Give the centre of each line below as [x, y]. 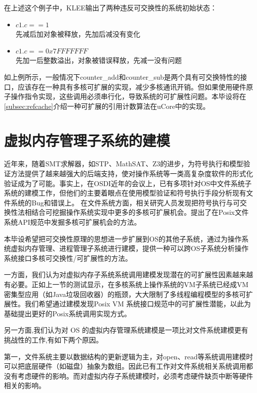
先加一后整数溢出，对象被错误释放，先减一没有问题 [99, 60]
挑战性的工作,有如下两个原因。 [53, 339]
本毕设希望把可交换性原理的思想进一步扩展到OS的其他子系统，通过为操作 [123, 238]
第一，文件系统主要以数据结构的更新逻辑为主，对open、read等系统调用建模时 [128, 356]
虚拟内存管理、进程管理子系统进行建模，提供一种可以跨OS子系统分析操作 [129, 248]
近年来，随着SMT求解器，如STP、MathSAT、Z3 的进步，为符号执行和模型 [124, 164]
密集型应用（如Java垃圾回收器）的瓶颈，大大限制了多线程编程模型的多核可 [125, 294]
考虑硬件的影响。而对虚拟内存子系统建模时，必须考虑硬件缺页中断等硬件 [135, 375]
